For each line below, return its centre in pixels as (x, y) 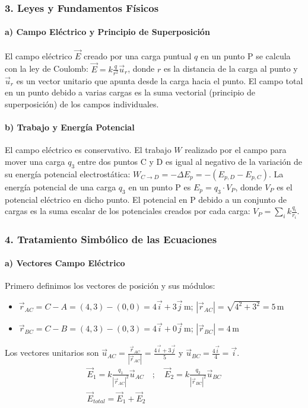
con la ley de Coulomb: (47, 68)
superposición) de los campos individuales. (82, 104)
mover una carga (35, 161)
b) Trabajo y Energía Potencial (70, 127)
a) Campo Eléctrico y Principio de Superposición (107, 32)
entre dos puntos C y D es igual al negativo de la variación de (190, 161)
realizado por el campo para (236, 150)
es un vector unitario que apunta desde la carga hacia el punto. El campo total (160, 80)
